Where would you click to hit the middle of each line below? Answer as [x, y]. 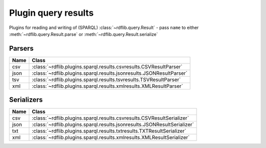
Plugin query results [51, 13]
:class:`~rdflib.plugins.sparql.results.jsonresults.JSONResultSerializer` [113, 124]
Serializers [26, 100]
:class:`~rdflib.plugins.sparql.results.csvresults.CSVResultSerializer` [110, 118]
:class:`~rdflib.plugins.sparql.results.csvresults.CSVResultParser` [107, 66]
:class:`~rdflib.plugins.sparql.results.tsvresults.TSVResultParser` [106, 80]
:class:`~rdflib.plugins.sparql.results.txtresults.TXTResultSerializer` [109, 131]
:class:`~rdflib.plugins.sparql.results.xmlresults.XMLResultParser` [107, 86]
